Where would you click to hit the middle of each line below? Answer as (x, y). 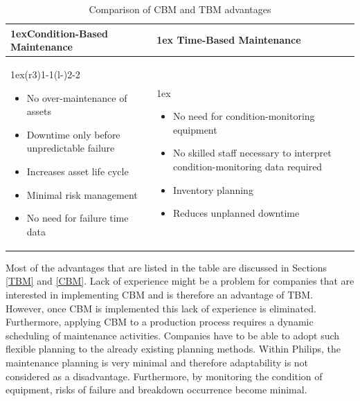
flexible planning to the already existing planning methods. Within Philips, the (173, 349)
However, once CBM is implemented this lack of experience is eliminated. (161, 308)
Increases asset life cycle (78, 171)
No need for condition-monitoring (244, 116)
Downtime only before (73, 134)
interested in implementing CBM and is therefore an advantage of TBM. (159, 295)
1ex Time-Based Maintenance (229, 40)
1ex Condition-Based (60, 33)
